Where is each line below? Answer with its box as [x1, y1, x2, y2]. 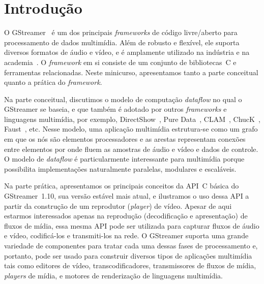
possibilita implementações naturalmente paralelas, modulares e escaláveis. [4, 163, 237, 174]
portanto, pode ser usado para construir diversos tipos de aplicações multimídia [4, 250, 252, 261]
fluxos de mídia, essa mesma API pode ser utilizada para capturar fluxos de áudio [4, 220, 259, 231]
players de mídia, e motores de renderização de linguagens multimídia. [4, 270, 223, 280]
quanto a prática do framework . [4, 77, 102, 87]
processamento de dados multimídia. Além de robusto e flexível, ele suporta [4, 37, 240, 47]
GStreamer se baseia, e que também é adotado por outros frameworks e [4, 104, 227, 114]
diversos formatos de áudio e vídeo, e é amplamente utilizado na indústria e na [4, 47, 250, 57]
